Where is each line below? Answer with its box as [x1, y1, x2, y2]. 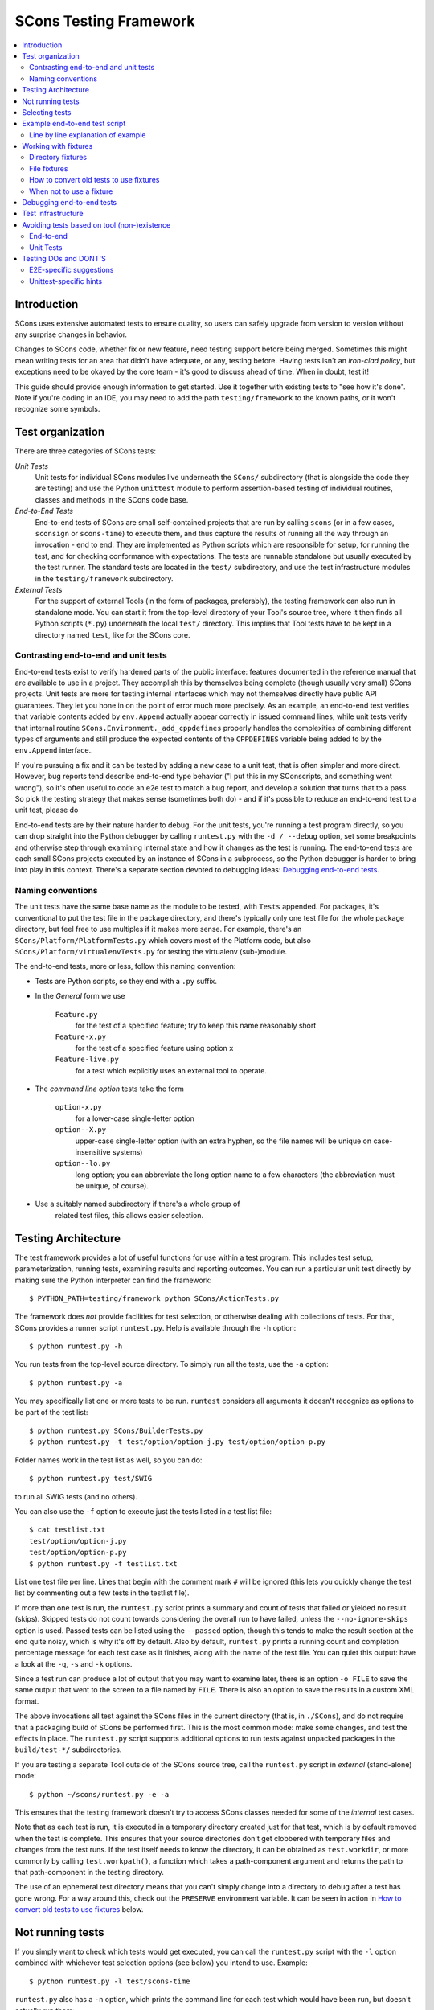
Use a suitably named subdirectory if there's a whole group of [35, 1199, 240, 1209]
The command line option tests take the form [35, 1084, 185, 1093]
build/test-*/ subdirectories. [14, 1745, 122, 1754]
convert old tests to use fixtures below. [14, 1905, 144, 1914]
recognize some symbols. [14, 404, 100, 414]
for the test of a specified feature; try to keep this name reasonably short [75, 1020, 317, 1030]
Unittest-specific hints [29, 276, 103, 285]
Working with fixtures [22, 142, 93, 151]
